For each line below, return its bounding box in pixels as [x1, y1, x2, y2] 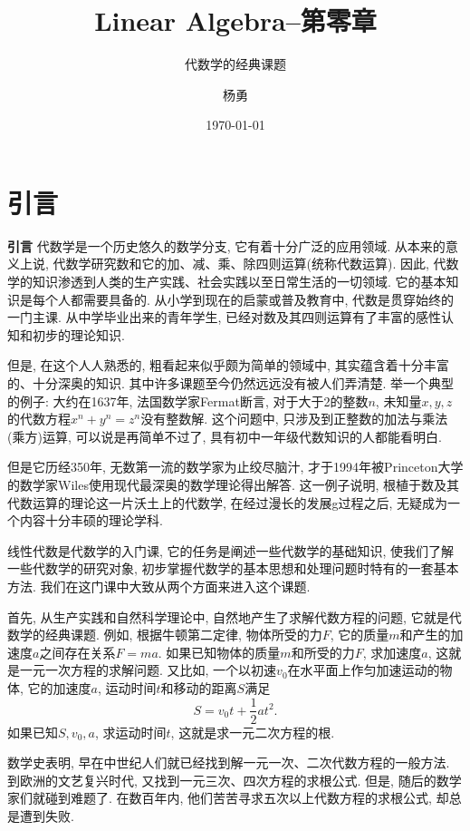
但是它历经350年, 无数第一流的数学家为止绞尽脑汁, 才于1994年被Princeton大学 [7, 457, 464, 476]
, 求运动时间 [94, 722, 167, 741]
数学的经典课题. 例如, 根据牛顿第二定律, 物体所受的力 [7, 625, 322, 644]
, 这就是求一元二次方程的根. [170, 722, 335, 741]
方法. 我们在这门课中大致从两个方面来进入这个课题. [7, 576, 311, 595]
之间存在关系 [39, 642, 116, 661]
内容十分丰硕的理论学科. [19, 511, 163, 530]
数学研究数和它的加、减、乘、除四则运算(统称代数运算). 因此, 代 [65, 254, 446, 273]
